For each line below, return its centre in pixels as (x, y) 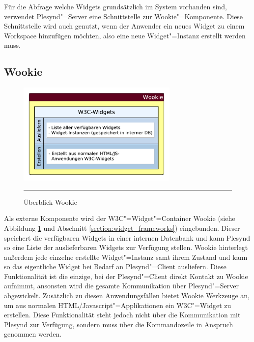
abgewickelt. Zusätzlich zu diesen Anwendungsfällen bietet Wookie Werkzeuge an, (127, 295)
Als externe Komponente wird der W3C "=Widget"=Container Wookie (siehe (120, 218)
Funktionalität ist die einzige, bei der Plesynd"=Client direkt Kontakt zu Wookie (126, 276)
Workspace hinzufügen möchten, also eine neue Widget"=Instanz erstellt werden (125, 35)
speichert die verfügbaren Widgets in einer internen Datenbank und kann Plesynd (127, 237)
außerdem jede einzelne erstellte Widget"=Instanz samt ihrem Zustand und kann (126, 257)
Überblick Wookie (50, 202)
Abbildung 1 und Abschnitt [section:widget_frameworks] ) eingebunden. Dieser (122, 228)
